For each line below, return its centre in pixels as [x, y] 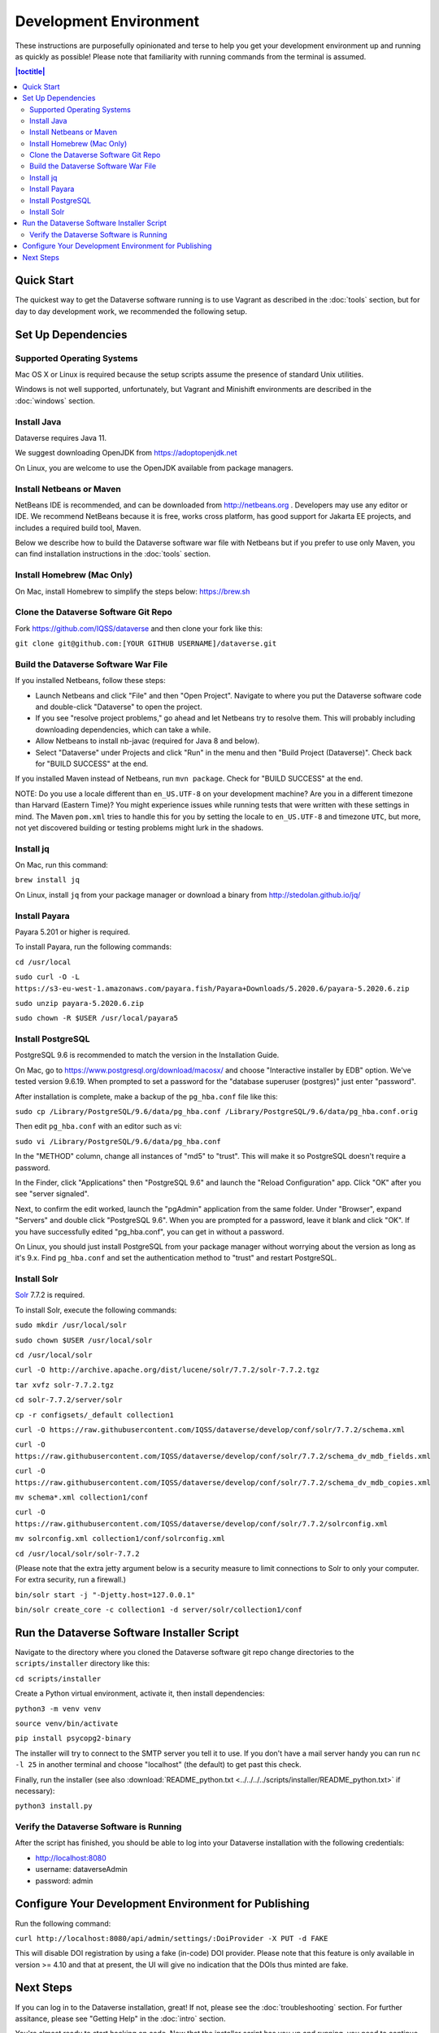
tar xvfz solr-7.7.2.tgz [64, 1385]
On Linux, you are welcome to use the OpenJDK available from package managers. [154, 468]
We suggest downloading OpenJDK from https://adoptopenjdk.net [126, 453]
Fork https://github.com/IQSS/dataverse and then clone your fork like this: [139, 628]
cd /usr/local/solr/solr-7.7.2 [77, 1554]
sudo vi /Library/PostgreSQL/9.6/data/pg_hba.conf [118, 1141]
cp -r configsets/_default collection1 [94, 1415]
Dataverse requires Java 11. [61, 438]
